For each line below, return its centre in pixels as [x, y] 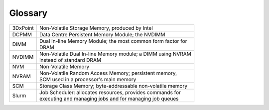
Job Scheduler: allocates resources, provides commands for [110, 92]
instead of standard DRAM [70, 60]
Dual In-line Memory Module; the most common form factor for [113, 41]
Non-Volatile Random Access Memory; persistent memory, [108, 73]
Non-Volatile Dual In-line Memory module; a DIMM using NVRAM [115, 54]
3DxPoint [23, 28]
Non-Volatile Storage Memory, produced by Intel [96, 28]
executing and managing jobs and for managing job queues [109, 99]
